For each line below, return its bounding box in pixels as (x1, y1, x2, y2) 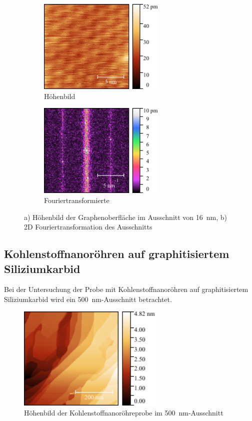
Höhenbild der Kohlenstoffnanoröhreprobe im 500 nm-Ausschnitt (24, 407, 223, 418)
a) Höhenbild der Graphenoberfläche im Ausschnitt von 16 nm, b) (24, 211, 227, 222)
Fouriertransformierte (44, 194, 109, 205)
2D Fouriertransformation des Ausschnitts (24, 221, 152, 232)
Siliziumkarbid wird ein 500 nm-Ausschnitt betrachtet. (4, 293, 172, 304)
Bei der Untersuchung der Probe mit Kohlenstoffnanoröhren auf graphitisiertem (4, 284, 248, 294)
